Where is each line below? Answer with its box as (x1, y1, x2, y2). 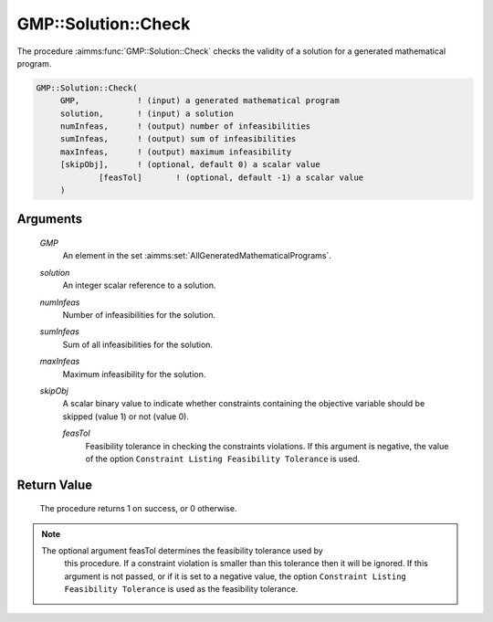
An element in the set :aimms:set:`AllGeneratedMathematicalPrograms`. (62, 250, 332, 261)
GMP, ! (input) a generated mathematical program (59, 96, 340, 106)
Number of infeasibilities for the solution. (62, 310, 216, 320)
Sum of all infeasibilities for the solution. (62, 339, 214, 350)
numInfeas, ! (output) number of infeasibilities (59, 121, 311, 132)
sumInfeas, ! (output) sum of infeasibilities (59, 133, 297, 144)
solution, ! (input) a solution (59, 108, 235, 119)
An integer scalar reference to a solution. (62, 279, 216, 291)
